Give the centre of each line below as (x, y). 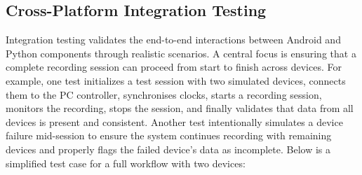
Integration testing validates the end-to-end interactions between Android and (173, 40)
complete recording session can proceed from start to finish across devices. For (174, 67)
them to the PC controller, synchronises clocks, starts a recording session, (164, 94)
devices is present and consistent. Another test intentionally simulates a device (174, 121)
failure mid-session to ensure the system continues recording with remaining (169, 135)
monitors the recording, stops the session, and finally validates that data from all (180, 108)
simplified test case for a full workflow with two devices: (126, 163)
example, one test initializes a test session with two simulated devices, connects (176, 80)
